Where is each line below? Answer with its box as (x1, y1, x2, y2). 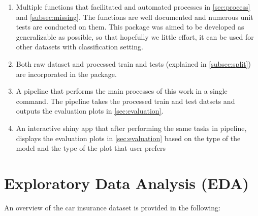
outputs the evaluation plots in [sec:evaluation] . (16, 105, 164, 116)
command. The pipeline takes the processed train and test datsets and (16, 95, 235, 106)
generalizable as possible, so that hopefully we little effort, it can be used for (16, 31, 254, 42)
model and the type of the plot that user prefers (16, 143, 166, 153)
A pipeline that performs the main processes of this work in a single (16, 86, 228, 96)
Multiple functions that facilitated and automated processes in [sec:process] (16, 2, 250, 12)
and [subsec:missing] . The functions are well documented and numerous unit (16, 11, 253, 22)
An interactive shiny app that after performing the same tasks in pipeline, (16, 122, 247, 133)
